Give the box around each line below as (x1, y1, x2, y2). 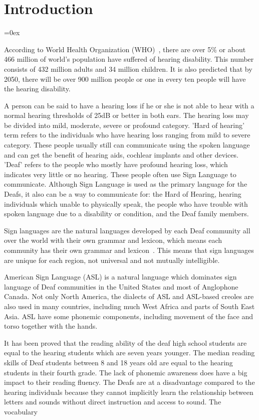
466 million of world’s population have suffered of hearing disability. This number (4, 54, 254, 64)
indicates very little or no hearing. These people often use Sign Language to (4, 169, 236, 179)
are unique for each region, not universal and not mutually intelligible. (4, 254, 220, 265)
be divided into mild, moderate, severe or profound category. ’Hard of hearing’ (4, 119, 244, 130)
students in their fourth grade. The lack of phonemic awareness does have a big (4, 367, 247, 377)
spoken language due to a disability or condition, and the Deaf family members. (4, 208, 249, 219)
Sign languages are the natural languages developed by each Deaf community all (4, 225, 250, 235)
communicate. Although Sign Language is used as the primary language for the (4, 179, 247, 189)
